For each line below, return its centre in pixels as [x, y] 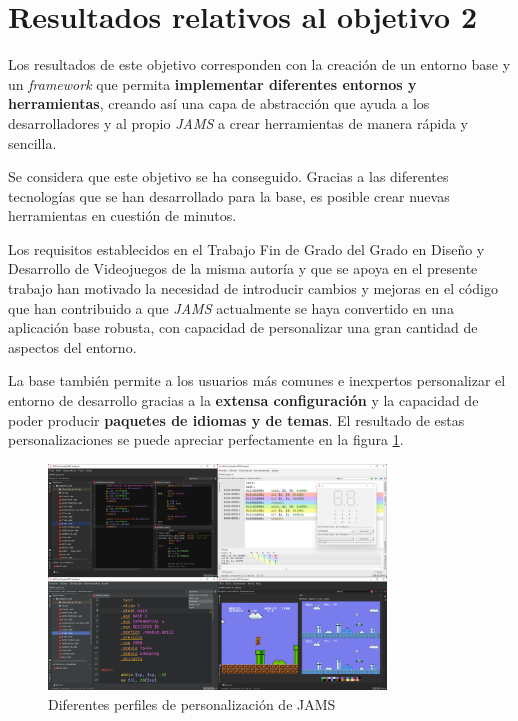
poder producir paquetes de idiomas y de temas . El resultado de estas [236, 419]
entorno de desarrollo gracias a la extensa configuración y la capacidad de [243, 400]
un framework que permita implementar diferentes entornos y [212, 83]
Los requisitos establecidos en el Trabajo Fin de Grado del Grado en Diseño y [246, 248]
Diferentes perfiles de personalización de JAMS [192, 703]
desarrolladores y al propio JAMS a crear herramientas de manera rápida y [238, 122]
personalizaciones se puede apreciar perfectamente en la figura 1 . [206, 439]
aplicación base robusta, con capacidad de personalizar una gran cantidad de [243, 327]
